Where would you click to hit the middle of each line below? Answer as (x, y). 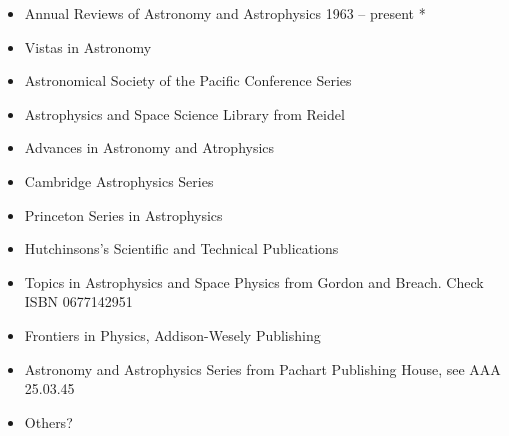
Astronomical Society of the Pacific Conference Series (188, 80)
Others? (48, 421)
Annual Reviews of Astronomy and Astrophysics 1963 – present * (225, 13)
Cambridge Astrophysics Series (119, 180)
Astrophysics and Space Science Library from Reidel (184, 113)
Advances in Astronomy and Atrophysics (149, 147)
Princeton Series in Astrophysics (123, 214)
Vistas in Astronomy (88, 46)
